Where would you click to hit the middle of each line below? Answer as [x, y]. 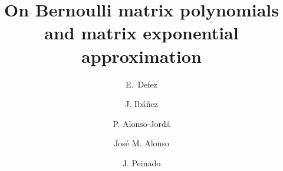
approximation [141, 56]
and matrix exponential [141, 33]
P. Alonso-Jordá [141, 123]
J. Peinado [141, 162]
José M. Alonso [141, 143]
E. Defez [141, 84]
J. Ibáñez [141, 104]
